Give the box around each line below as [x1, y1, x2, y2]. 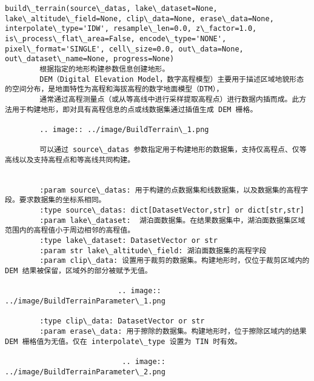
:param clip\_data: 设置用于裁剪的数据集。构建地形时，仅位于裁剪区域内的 [39, 256, 310, 265]
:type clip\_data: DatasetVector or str [39, 317, 205, 326]
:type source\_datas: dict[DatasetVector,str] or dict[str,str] [39, 206, 304, 215]
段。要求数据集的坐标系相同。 [5, 196, 106, 205]
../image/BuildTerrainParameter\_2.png [5, 367, 165, 376]
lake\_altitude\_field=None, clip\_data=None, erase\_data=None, [5, 14, 274, 23]
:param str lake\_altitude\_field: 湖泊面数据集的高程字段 [39, 246, 267, 255]
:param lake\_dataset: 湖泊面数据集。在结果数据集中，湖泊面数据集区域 [39, 216, 306, 225]
